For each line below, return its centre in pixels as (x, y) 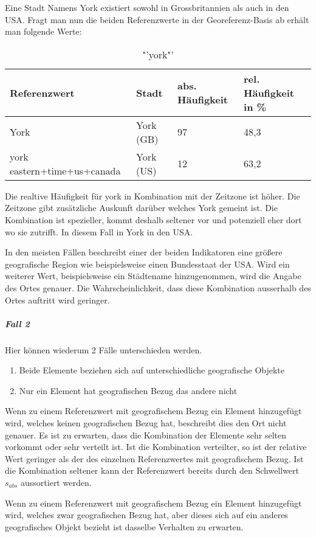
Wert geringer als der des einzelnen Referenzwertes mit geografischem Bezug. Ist (154, 458)
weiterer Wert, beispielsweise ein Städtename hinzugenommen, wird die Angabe (153, 276)
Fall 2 (17, 323)
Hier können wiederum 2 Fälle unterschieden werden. (104, 349)
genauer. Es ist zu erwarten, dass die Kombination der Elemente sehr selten (146, 435)
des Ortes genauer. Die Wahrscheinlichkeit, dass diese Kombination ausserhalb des (158, 287)
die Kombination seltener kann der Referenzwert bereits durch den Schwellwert (152, 470)
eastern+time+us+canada (65, 170)
